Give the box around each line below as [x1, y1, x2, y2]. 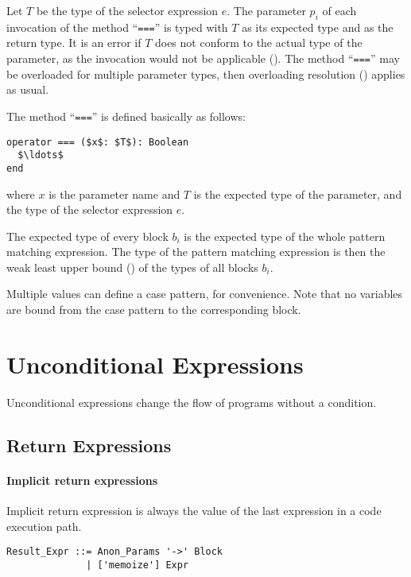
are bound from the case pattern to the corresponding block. [6, 301, 301, 318]
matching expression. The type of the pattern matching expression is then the [6, 243, 386, 260]
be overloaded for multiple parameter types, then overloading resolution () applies [6, 65, 405, 82]
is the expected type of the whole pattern [184, 227, 386, 244]
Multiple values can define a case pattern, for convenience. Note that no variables [6, 285, 403, 302]
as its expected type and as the [242, 18, 394, 35]
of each [322, 2, 357, 18]
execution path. [6, 517, 82, 534]
